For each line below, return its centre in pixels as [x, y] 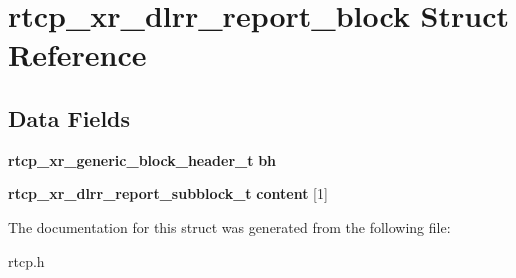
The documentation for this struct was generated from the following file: [229, 226]
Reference [77, 54]
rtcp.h [26, 260]
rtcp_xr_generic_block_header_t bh [142, 159]
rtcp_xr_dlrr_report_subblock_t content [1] [168, 193]
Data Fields [69, 117]
